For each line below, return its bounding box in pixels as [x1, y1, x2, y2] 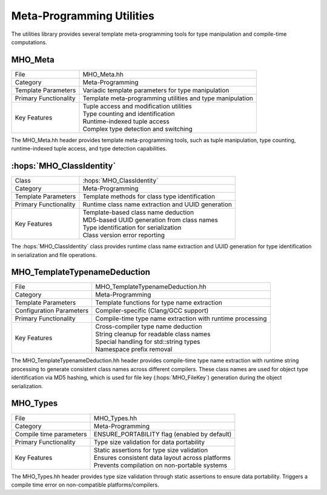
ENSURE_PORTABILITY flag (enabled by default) [94, 429, 232, 438]
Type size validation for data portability [94, 437, 205, 446]
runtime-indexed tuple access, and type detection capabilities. [11, 145, 168, 152]
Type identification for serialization [82, 223, 182, 232]
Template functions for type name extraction [95, 298, 222, 307]
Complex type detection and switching [82, 124, 193, 133]
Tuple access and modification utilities [82, 102, 192, 110]
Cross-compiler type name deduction [95, 322, 202, 331]
